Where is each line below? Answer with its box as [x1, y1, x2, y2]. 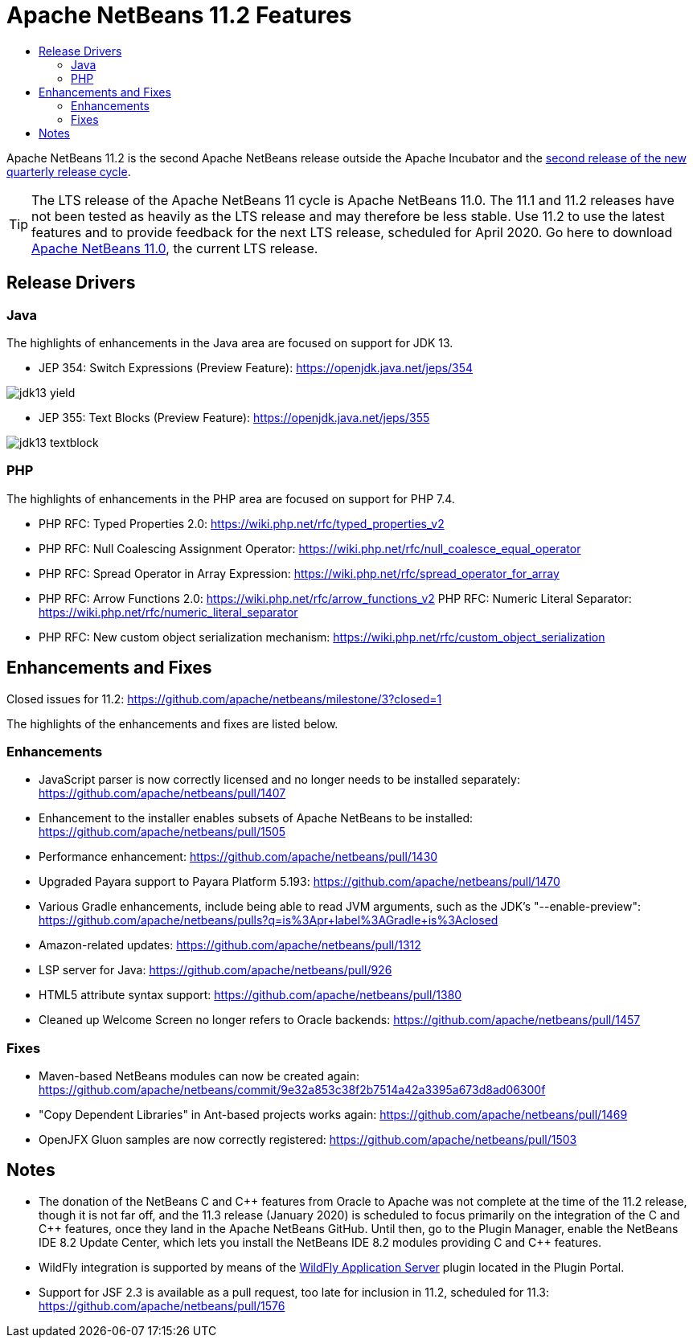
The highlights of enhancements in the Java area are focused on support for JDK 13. [6, 335, 453, 350]
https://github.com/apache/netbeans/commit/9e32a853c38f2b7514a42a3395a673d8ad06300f [39, 1083, 546, 1097]
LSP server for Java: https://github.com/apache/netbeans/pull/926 [39, 963, 392, 977]
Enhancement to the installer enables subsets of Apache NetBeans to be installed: [39, 811, 474, 826]
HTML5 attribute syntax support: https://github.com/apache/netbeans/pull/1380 [39, 988, 462, 1002]
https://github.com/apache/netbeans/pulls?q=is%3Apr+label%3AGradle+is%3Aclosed [39, 913, 498, 928]
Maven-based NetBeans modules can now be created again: [39, 1069, 359, 1084]
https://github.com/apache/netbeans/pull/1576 [39, 1298, 285, 1313]
